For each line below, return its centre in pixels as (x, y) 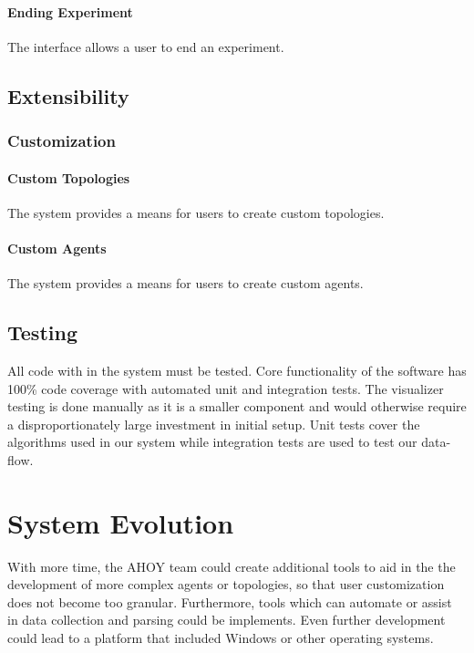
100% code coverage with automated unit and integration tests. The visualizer (226, 388)
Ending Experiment (70, 11)
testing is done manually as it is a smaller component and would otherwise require (237, 406)
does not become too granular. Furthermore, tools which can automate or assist (230, 601)
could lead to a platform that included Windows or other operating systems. (221, 638)
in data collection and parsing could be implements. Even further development (227, 620)
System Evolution (121, 522)
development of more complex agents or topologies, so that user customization (226, 584)
